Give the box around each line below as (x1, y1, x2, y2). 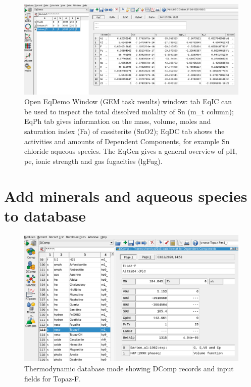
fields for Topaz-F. (24, 373, 81, 383)
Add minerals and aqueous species (4, 185, 247, 206)
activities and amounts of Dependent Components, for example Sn (24, 136, 230, 146)
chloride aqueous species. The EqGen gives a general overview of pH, (24, 146, 237, 156)
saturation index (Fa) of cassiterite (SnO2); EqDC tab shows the (24, 126, 225, 136)
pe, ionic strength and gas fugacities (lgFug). (24, 155, 163, 166)
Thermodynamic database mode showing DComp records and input (24, 363, 234, 373)
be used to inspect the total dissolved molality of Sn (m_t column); (24, 106, 234, 116)
